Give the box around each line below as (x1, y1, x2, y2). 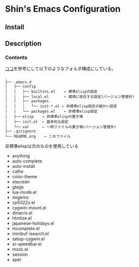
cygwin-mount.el (12, 205, 46, 211)
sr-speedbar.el (12, 241, 42, 247)
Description (5, 39, 41, 47)
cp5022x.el (12, 200, 35, 205)
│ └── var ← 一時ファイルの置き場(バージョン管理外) (5, 124, 117, 130)
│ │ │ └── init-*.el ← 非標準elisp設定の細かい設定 (5, 104, 118, 109)
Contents (5, 54, 28, 61)
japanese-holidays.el (12, 221, 55, 226)
